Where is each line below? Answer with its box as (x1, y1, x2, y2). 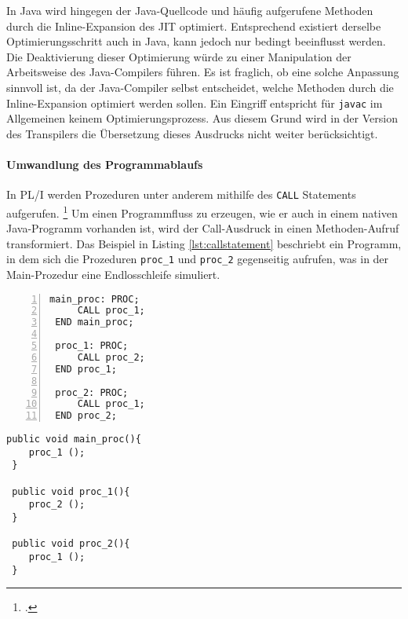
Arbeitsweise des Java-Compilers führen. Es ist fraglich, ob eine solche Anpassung (6, 64, 399, 80)
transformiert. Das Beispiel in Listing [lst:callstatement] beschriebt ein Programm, (6, 235, 402, 251)
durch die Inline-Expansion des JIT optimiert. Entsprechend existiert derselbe (6, 17, 381, 34)
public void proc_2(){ (12, 538, 130, 550)
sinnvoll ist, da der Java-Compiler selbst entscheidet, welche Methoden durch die (6, 79, 394, 95)
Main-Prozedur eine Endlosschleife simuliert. (6, 266, 220, 282)
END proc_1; (55, 363, 117, 375)
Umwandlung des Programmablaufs (6, 156, 203, 172)
